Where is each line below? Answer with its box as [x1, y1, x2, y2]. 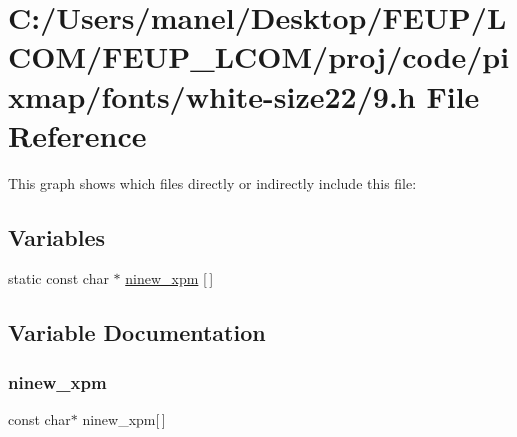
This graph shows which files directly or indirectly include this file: [8, 172, 417, 193]
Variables [8, 221, 106, 252]
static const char [8, 268, 109, 289]
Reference [8, 114, 147, 155]
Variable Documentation [8, 317, 266, 348]
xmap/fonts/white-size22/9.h [8, 75, 416, 116]
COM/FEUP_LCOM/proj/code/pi [8, 36, 510, 77]
